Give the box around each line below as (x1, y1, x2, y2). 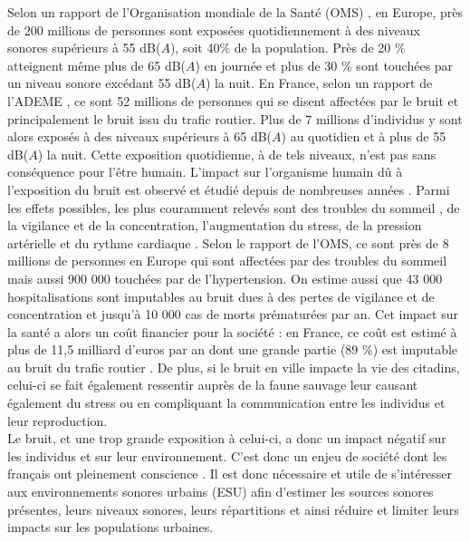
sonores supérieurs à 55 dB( (7, 38, 161, 57)
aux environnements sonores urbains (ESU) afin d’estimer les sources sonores (7, 482, 434, 501)
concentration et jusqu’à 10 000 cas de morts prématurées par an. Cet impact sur (7, 305, 458, 324)
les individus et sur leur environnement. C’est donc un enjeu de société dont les (7, 446, 447, 465)
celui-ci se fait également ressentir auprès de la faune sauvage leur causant (7, 375, 418, 394)
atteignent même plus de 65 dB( (7, 55, 187, 74)
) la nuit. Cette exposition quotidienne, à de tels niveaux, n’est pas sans (37, 144, 436, 163)
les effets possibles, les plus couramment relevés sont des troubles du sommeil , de (7, 198, 460, 217)
